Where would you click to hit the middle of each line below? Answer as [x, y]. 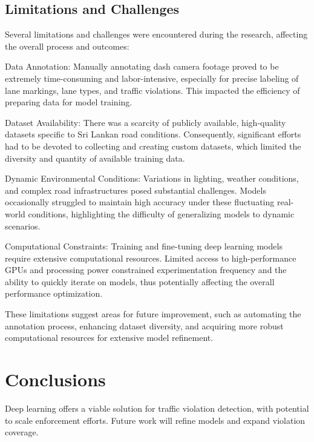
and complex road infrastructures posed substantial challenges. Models [136, 190]
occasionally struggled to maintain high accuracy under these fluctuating [140, 202]
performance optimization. [54, 293]
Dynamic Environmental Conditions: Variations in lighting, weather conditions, [152, 178]
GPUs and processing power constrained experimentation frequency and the [146, 270]
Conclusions [55, 379]
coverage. [22, 432]
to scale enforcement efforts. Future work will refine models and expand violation [155, 420]
